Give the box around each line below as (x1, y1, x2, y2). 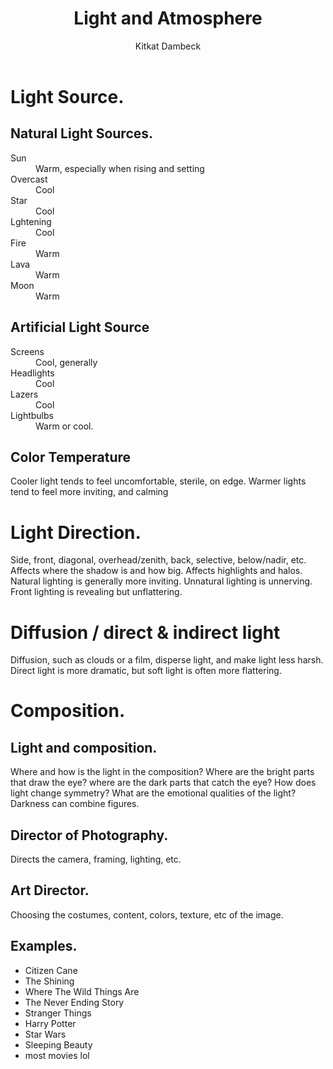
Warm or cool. (35, 420, 94, 432)
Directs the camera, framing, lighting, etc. (10, 853, 182, 866)
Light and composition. (10, 739, 158, 756)
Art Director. (10, 882, 90, 899)
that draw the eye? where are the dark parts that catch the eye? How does (10, 777, 317, 789)
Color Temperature (10, 448, 132, 466)
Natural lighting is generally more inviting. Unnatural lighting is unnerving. (10, 575, 313, 587)
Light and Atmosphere (73, 7, 263, 30)
